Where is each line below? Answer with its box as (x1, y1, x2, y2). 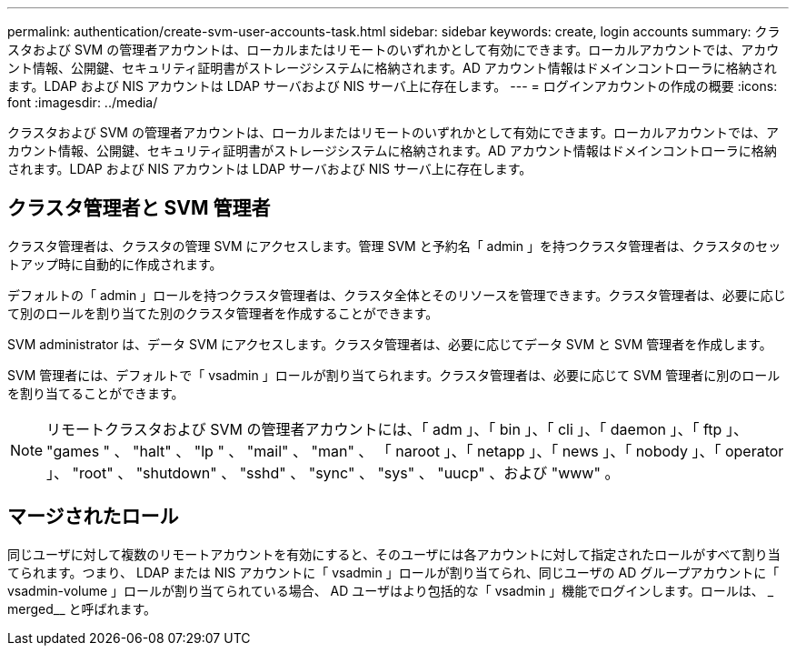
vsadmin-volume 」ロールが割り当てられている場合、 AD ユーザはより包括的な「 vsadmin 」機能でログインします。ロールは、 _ (7, 582, 774, 598)
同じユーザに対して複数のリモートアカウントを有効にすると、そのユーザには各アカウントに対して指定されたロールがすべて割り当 (7, 546, 781, 562)
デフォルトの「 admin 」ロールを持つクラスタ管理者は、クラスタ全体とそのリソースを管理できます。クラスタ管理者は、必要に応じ (7, 286, 786, 303)
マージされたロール (7, 505, 179, 528)
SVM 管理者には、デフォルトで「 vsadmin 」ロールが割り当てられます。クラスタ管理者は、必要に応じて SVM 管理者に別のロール (7, 367, 781, 383)
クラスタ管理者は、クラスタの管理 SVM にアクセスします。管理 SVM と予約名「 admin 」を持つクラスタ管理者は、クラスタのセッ (7, 237, 781, 254)
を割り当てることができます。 (7, 385, 184, 401)
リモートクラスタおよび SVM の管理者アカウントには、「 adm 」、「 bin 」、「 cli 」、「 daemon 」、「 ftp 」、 (46, 419, 748, 438)
